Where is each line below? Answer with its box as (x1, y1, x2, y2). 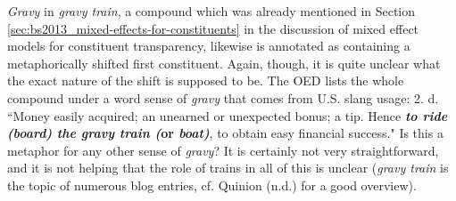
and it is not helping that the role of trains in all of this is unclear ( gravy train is (7, 158, 449, 177)
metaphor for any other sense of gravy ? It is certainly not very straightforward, (7, 141, 439, 159)
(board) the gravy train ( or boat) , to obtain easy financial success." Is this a (7, 124, 444, 142)
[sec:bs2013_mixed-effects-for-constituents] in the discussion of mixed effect (7, 19, 419, 37)
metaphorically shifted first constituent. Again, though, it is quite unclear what (7, 53, 441, 72)
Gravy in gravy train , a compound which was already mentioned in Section (7, 2, 416, 20)
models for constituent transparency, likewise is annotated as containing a (7, 36, 410, 55)
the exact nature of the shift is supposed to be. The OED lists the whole (7, 71, 404, 90)
